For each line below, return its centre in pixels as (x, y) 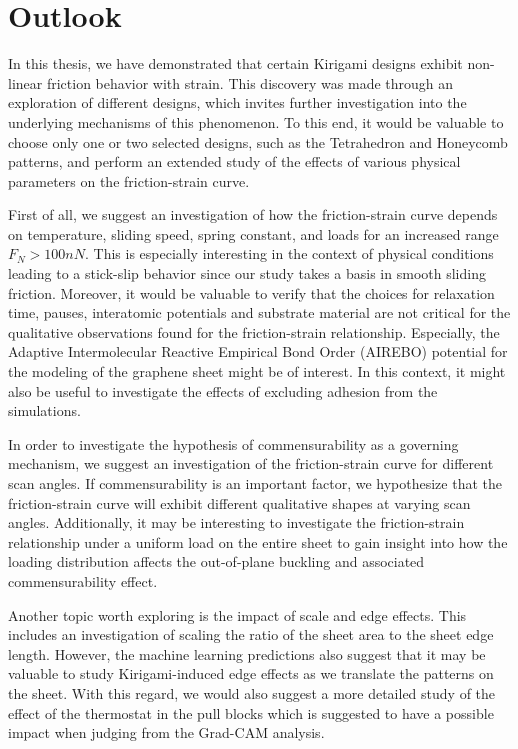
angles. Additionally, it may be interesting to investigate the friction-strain (236, 522)
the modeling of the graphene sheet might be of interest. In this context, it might (257, 371)
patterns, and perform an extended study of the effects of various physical (234, 161)
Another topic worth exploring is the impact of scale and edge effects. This (237, 614)
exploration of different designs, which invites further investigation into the (237, 102)
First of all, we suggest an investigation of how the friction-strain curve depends (253, 214)
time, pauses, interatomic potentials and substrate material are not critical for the (259, 312)
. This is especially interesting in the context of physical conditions (289, 253)
